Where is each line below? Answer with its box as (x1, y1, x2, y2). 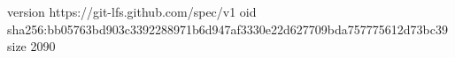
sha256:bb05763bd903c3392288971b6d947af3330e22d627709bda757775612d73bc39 (7, 19, 448, 38)
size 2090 (7, 37, 56, 55)
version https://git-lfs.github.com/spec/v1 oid (7, 3, 257, 20)
